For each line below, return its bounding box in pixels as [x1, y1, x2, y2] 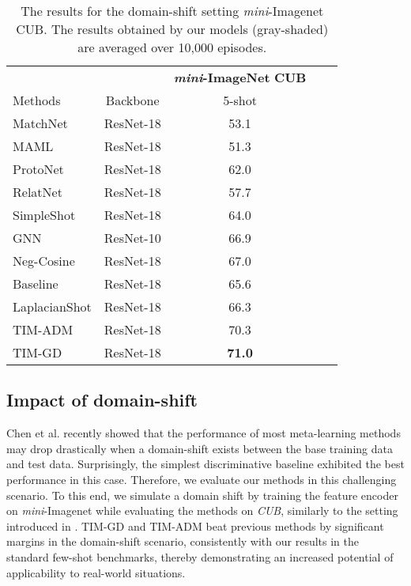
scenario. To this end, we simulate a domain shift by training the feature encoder [6, 486, 398, 503]
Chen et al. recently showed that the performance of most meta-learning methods [6, 425, 401, 441]
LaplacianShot [13, 297, 92, 316]
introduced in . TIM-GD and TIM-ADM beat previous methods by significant [6, 517, 384, 534]
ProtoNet [13, 160, 64, 178]
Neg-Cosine [13, 251, 75, 270]
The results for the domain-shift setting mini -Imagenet [21, 2, 324, 20]
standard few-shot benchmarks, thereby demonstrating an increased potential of [6, 548, 394, 565]
